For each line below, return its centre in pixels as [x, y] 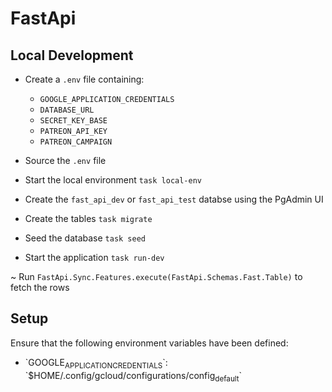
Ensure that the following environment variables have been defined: [149, 343]
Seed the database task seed [85, 238]
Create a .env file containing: [84, 79]
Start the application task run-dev [94, 257]
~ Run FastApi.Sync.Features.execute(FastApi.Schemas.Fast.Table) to [156, 276]
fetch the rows [40, 287]
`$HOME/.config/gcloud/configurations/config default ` [133, 376]
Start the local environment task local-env [113, 180]
